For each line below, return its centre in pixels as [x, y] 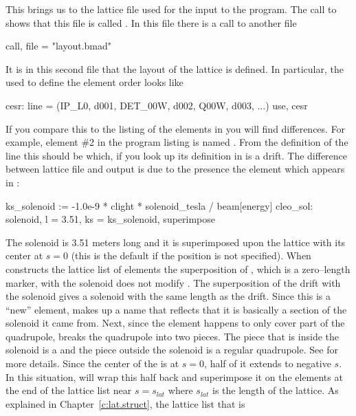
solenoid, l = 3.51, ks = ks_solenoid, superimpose [111, 219]
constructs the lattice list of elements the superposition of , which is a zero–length [178, 269]
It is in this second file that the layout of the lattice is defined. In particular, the [175, 68]
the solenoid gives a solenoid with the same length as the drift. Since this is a [168, 296]
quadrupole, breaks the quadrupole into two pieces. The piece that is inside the [172, 336]
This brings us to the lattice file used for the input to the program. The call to [171, 9]
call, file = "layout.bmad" [58, 46]
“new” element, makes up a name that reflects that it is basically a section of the [176, 309]
